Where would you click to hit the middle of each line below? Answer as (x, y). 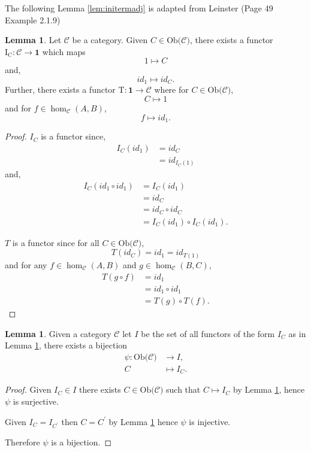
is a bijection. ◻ (81, 442)
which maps (64, 51)
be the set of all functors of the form (208, 333)
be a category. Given (110, 40)
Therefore (22, 442)
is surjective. (36, 401)
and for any (26, 264)
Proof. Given (28, 389)
